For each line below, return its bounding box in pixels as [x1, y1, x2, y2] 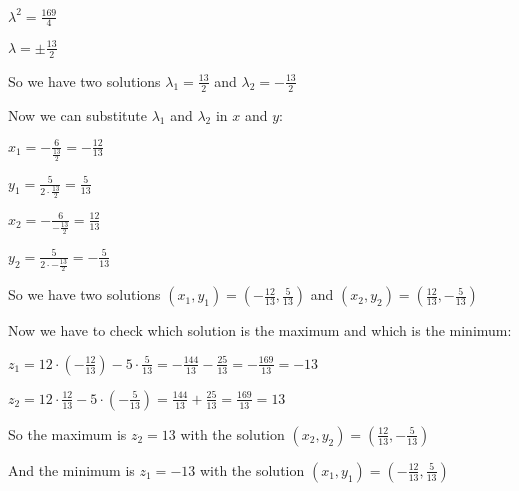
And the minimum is [8, 459, 135, 480]
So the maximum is [8, 423, 127, 444]
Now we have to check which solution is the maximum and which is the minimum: [8, 320, 512, 341]
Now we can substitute [8, 104, 147, 125]
